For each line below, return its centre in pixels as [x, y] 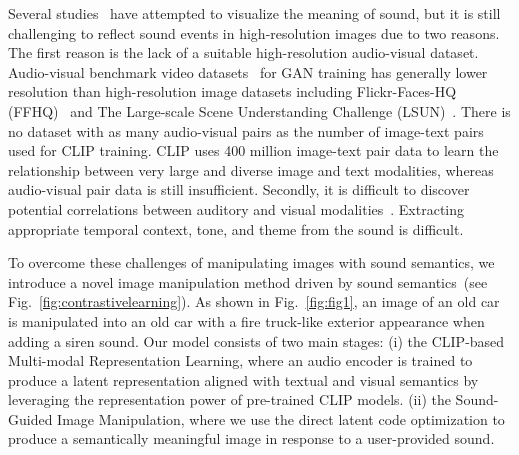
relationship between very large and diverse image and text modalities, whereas [251, 169]
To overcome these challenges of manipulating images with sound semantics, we [251, 262]
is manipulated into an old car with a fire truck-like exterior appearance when [246, 320]
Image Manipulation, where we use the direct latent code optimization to [281, 418]
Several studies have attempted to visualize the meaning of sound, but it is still [254, 13]
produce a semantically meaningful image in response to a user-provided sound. [251, 438]
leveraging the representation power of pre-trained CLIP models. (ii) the [229, 399]
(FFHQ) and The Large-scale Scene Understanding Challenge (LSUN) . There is [259, 110]
